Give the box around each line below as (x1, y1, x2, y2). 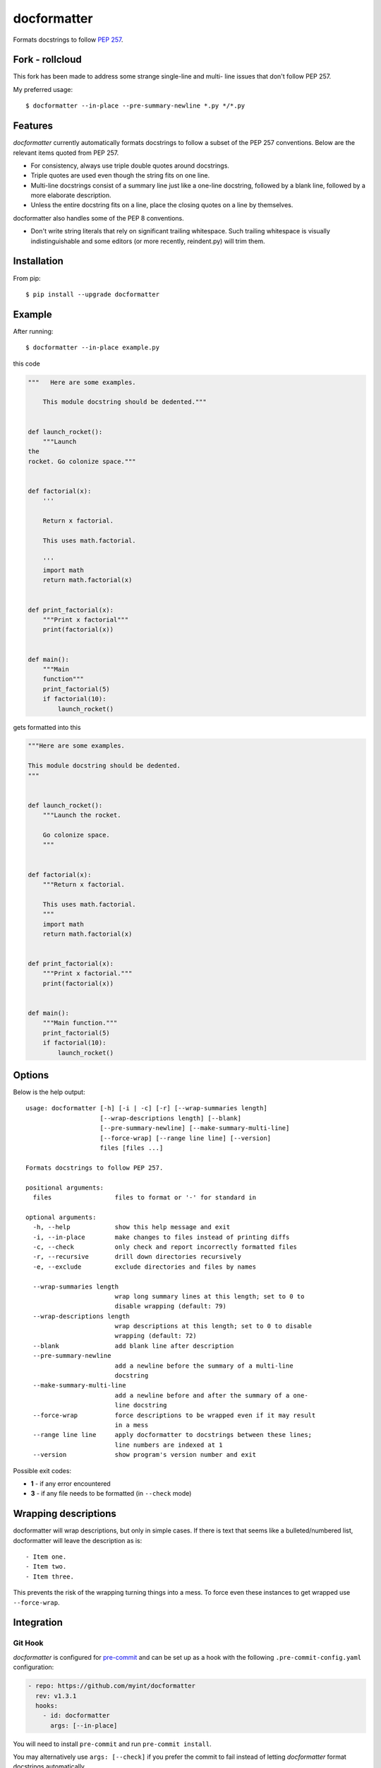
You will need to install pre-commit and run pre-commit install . (13, 1740, 212, 1748)
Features (13, 120, 53, 132)
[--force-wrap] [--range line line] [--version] (99, 1134, 272, 1142)
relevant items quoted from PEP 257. (13, 149, 119, 157)
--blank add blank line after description (32, 1342, 234, 1350)
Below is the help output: (13, 1088, 85, 1096)
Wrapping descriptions (13, 1508, 116, 1520)
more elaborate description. (30, 191, 112, 199)
